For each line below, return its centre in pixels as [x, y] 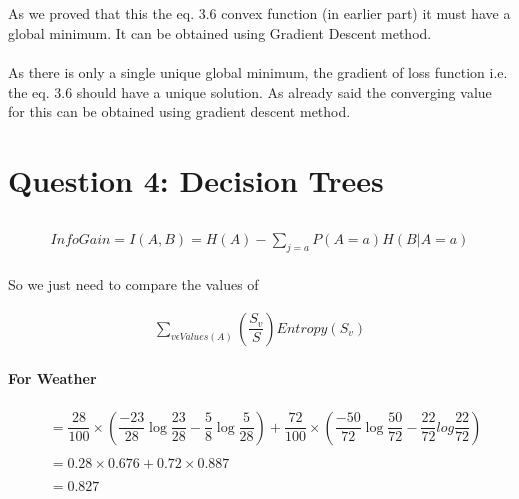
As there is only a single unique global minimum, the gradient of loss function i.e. [258, 72]
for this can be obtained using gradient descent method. [179, 111]
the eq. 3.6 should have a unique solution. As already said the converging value [250, 91]
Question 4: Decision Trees [196, 180]
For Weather [52, 378]
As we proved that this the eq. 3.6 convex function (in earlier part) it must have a [259, 13]
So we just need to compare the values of [133, 284]
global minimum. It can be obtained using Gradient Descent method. [220, 32]
